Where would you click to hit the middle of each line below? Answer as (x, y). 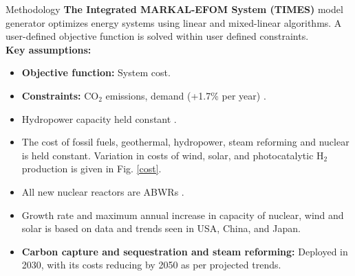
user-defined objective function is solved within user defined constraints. (157, 36)
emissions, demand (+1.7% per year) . (186, 95)
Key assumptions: (49, 49)
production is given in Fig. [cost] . (92, 169)
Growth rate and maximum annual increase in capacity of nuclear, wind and (183, 215)
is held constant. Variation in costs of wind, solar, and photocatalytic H (173, 155)
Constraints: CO (60, 95)
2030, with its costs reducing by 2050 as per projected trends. (151, 265)
